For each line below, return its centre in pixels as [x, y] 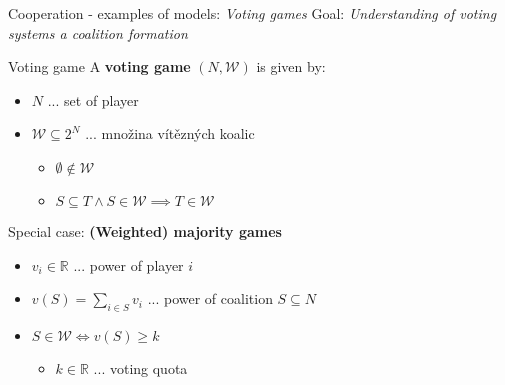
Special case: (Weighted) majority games [145, 230]
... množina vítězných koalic [170, 133]
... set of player [93, 99]
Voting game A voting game [99, 66]
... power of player [128, 264]
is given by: [291, 66]
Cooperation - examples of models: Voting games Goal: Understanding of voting [252, 13]
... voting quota [140, 367]
